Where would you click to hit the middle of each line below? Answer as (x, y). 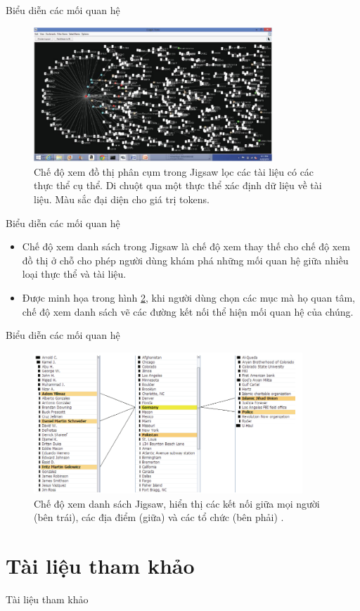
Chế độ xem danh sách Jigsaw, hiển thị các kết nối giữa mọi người (177, 503)
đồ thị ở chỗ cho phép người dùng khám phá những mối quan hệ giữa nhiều (185, 260)
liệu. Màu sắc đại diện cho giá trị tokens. (122, 199)
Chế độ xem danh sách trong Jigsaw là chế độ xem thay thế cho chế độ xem (186, 246)
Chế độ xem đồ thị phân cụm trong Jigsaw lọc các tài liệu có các (174, 171)
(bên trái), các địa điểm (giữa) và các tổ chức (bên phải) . (159, 517)
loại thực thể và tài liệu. (74, 274)
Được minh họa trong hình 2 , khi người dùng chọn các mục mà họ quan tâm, (188, 297)
